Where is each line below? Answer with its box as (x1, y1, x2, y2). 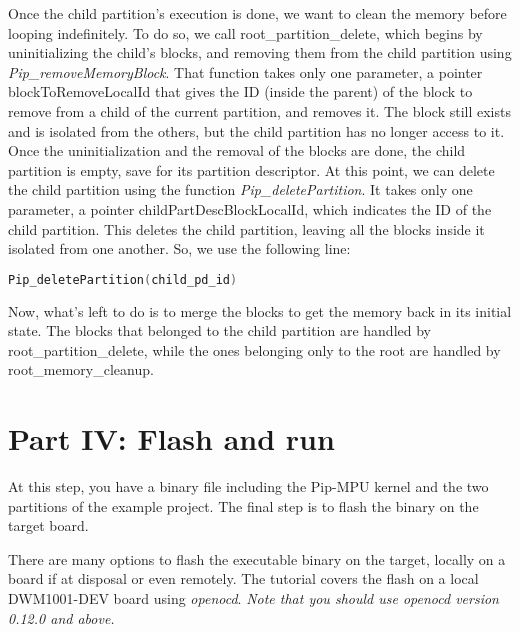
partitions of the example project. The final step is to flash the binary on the (8, 495, 479, 516)
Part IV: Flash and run (8, 418, 335, 459)
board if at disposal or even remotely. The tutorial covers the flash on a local (8, 568, 479, 589)
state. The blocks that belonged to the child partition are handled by (8, 320, 431, 341)
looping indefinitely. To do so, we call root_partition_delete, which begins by (8, 22, 483, 43)
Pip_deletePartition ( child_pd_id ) (8, 272, 238, 287)
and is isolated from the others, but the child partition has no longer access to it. (8, 120, 505, 141)
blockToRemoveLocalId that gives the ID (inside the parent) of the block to (8, 81, 473, 102)
